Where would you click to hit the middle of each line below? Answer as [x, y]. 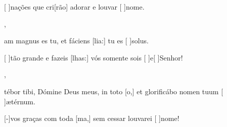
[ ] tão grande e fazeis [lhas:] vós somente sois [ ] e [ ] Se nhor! [94, 57]
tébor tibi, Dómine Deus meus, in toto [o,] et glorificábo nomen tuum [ [114, 91]
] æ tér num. [20, 101]
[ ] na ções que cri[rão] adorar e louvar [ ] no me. [74, 7]
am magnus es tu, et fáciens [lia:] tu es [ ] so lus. [76, 41]
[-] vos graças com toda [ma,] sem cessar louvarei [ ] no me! [92, 118]
